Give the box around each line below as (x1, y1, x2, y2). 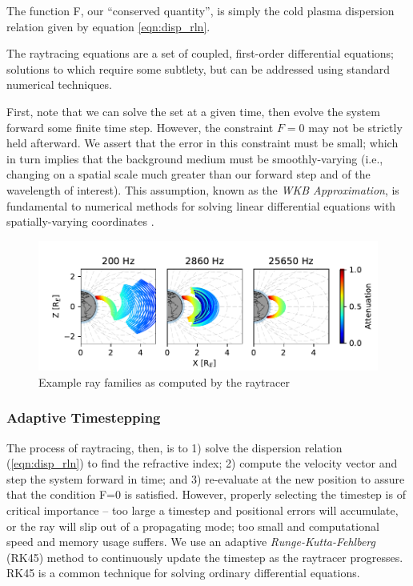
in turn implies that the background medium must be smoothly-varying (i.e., (6, 150, 383, 167)
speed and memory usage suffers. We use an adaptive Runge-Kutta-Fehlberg (6, 533, 376, 550)
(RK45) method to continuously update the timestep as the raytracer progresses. (6, 548, 403, 565)
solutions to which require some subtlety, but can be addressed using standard (6, 60, 391, 77)
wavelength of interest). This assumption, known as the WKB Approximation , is (6, 181, 399, 198)
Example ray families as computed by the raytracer (38, 373, 290, 390)
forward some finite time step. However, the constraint (6, 118, 274, 135)
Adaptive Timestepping (6, 407, 161, 427)
